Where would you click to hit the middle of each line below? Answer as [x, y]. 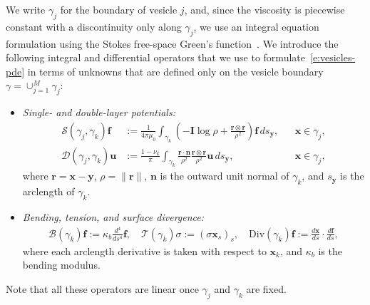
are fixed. [266, 288]
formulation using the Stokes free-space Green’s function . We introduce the [172, 43]
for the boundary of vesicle [119, 9]
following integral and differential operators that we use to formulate [155, 57]
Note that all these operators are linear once [102, 288]
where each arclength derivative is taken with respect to [144, 250]
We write [26, 9]
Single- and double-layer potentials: [99, 112]
